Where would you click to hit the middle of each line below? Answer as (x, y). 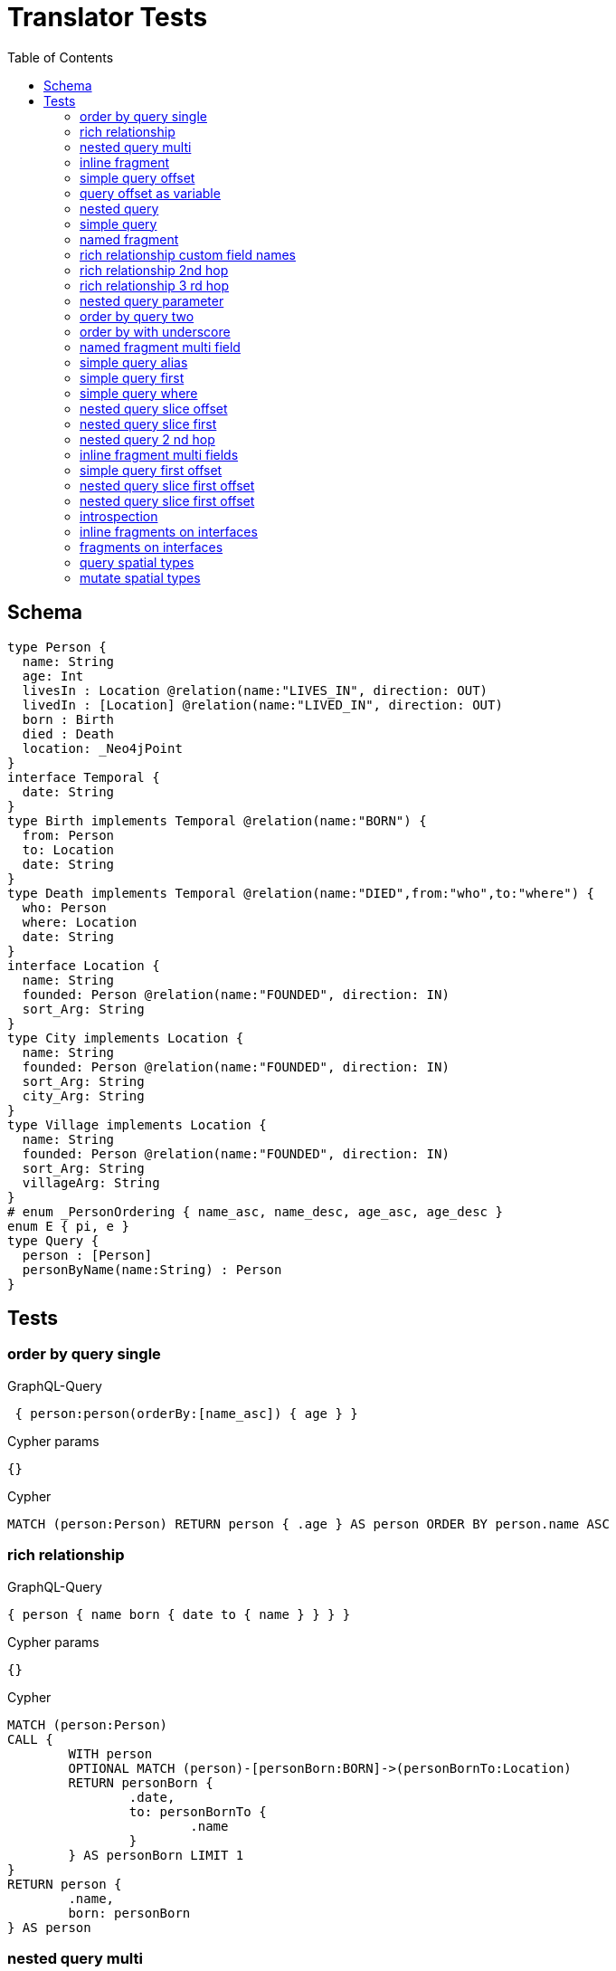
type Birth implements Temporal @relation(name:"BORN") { (217, 820)
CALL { (30, 1739)
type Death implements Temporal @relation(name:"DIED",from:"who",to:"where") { (301, 893)
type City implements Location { (126, 1038)
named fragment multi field (160, 347)
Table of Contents (61, 57)
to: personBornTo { (198, 1811)
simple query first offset (151, 470)
